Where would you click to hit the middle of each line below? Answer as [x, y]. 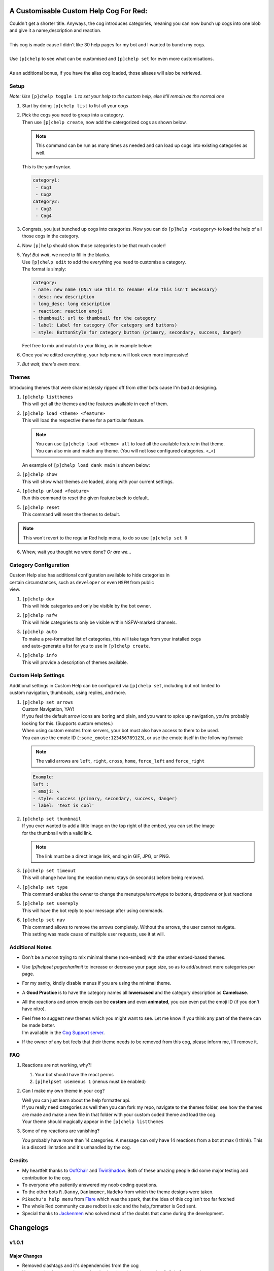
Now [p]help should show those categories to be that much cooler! [94, 245]
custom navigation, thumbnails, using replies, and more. [68, 693]
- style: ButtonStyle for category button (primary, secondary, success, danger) [137, 332]
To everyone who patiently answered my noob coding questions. [90, 1185]
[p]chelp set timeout [49, 870]
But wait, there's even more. [52, 364]
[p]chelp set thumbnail [52, 819]
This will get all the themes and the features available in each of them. [95, 404]
